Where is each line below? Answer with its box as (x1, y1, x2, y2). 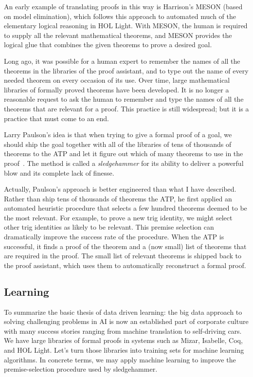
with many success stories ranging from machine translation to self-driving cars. (4, 325, 242, 336)
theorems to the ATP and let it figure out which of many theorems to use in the (4, 148, 243, 159)
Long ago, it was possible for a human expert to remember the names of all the (4, 55, 240, 66)
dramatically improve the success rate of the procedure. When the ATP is (4, 232, 224, 242)
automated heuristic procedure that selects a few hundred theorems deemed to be (4, 203, 247, 213)
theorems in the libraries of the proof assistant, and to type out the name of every (4, 65, 249, 75)
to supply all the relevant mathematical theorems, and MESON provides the (4, 30, 232, 40)
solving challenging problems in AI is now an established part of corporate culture (4, 316, 249, 326)
